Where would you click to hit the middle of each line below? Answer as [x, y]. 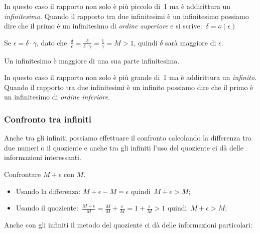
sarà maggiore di [191, 42]
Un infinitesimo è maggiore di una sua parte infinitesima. [92, 60]
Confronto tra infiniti [48, 119]
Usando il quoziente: [47, 208]
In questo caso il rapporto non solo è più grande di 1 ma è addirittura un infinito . [130, 77]
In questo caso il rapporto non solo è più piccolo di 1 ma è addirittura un [117, 6]
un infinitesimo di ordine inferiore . [57, 97]
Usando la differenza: [48, 191]
